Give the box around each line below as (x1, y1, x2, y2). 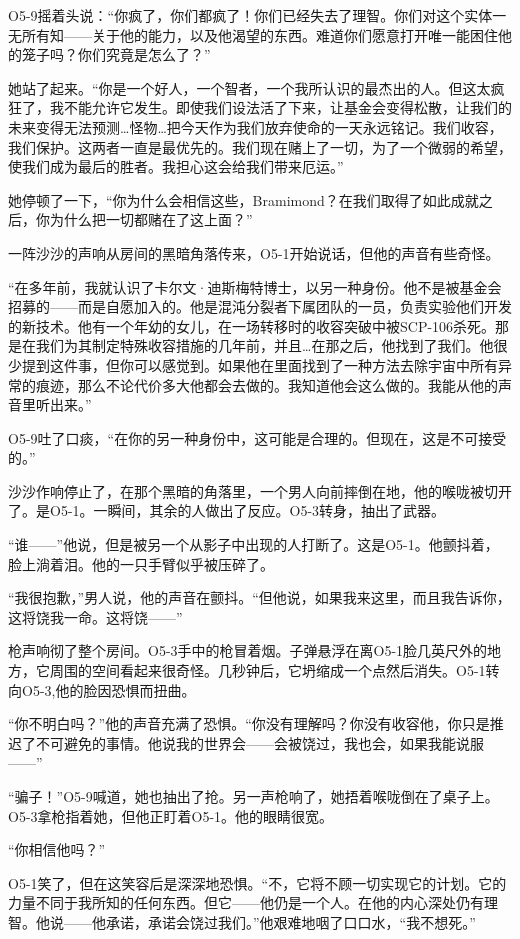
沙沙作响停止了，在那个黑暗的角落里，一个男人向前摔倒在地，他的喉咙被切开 (8, 480, 512, 501)
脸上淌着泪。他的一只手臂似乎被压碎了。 (8, 553, 274, 574)
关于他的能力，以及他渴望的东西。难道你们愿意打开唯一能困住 (91, 24, 498, 45)
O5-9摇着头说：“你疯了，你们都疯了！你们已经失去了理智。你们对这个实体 (8, 5, 493, 25)
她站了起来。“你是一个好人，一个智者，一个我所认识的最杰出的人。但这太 (8, 77, 491, 98)
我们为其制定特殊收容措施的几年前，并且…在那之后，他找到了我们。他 (35, 335, 494, 356)
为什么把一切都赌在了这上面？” (49, 209, 253, 230)
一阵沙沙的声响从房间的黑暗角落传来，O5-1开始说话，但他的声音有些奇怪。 (8, 242, 500, 263)
